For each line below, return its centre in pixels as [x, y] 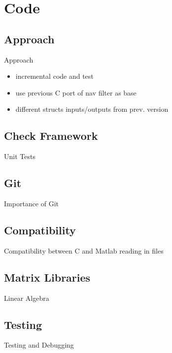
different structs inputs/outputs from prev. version [92, 109]
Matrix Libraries [47, 277]
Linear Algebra [27, 298]
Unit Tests [20, 156]
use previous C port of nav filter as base [76, 92]
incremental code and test [54, 76]
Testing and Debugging [39, 345]
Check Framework [51, 136]
